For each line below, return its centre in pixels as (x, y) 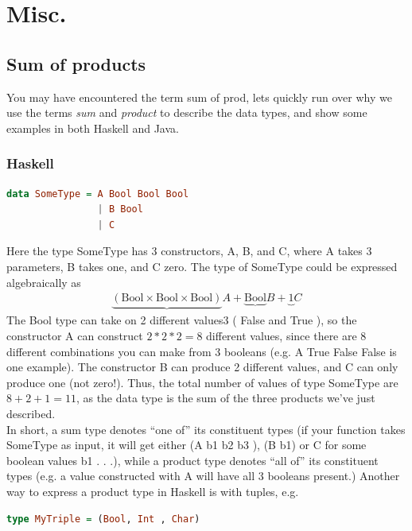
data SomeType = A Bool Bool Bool (98, 194)
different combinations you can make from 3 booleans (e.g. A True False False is (202, 351)
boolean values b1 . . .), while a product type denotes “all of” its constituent (192, 460)
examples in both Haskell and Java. (93, 128)
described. (31, 413)
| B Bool (120, 209)
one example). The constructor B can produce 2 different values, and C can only (202, 367)
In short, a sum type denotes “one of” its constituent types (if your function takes (206, 429)
